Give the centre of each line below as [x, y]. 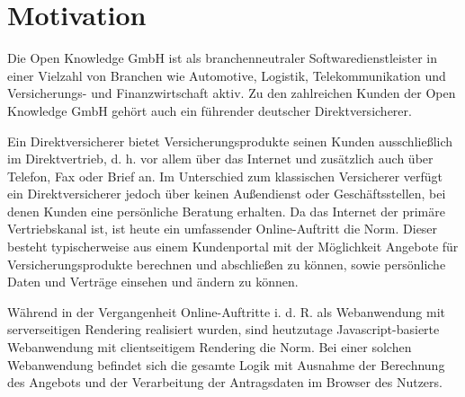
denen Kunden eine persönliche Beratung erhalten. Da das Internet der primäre [226, 211]
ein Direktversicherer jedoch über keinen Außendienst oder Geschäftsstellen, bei [227, 194]
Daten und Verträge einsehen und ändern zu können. [153, 282]
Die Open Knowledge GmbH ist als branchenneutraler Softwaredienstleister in [222, 58]
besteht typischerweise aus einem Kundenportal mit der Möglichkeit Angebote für [233, 247]
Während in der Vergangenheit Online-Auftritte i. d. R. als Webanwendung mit [226, 311]
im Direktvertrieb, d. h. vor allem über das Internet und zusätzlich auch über [220, 159]
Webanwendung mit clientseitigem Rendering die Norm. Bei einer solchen [210, 347]
